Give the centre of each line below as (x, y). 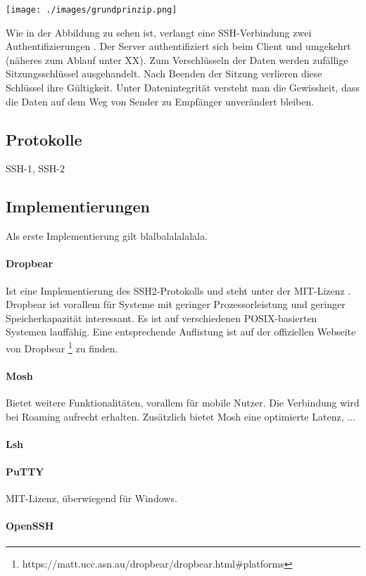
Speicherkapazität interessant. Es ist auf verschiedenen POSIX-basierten (162, 318)
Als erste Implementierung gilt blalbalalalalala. (107, 236)
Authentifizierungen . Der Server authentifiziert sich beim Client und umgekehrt (178, 46)
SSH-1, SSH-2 (36, 168)
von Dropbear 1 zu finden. (62, 347)
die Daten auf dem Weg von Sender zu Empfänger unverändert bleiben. (160, 101)
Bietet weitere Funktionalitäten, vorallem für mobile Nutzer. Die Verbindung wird (183, 403)
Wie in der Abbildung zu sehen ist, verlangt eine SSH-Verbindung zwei (159, 32)
